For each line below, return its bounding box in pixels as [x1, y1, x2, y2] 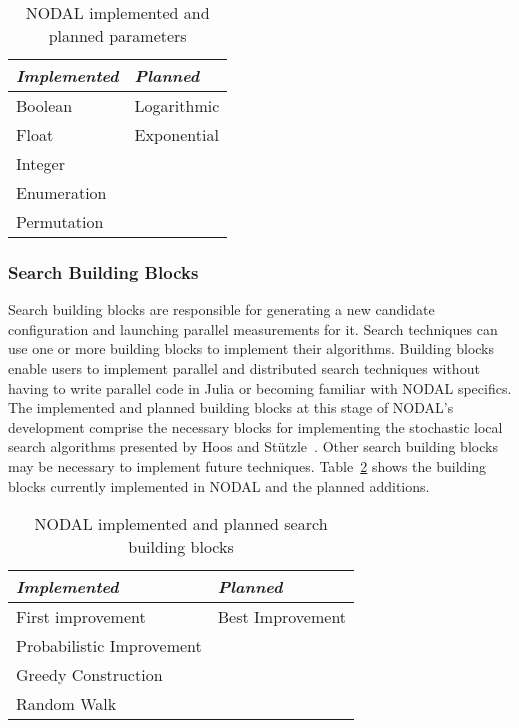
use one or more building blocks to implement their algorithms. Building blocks [8, 338, 495, 359]
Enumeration [16, 181, 107, 204]
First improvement [16, 605, 146, 629]
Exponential [134, 123, 219, 146]
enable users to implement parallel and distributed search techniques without [8, 358, 480, 378]
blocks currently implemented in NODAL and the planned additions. [8, 475, 430, 496]
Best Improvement [217, 605, 347, 629]
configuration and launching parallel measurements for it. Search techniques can [8, 318, 498, 339]
